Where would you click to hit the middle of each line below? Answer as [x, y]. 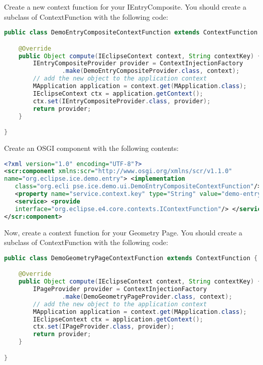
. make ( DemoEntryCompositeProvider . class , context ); [151, 71]
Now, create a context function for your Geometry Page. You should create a [123, 232]
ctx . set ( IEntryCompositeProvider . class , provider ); [122, 101]
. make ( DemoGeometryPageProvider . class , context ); [147, 296]
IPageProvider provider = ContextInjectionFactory [120, 289]
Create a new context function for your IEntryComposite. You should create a [125, 7]
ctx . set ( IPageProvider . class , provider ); [104, 327]
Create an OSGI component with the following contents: [92, 148]
